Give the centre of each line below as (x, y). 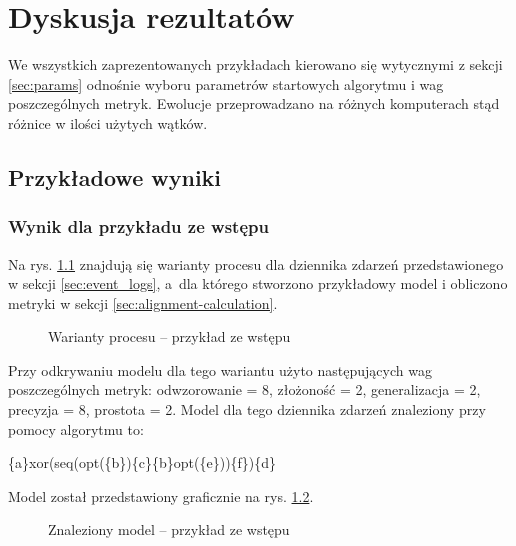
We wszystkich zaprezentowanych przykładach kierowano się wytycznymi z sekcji (255, 64)
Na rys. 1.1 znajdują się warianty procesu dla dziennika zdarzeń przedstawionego (256, 263)
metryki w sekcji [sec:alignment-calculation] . (143, 302)
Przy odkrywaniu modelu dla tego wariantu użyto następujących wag (220, 369)
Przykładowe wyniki (115, 176)
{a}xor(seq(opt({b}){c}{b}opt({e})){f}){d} (142, 462)
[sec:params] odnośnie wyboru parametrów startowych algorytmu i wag (226, 83)
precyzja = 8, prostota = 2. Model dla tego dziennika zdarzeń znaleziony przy (247, 409)
